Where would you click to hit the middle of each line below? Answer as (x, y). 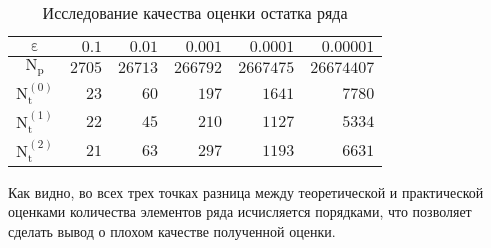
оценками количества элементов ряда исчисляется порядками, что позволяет (240, 211)
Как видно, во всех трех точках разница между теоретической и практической (246, 191)
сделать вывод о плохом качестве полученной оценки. (172, 230)
